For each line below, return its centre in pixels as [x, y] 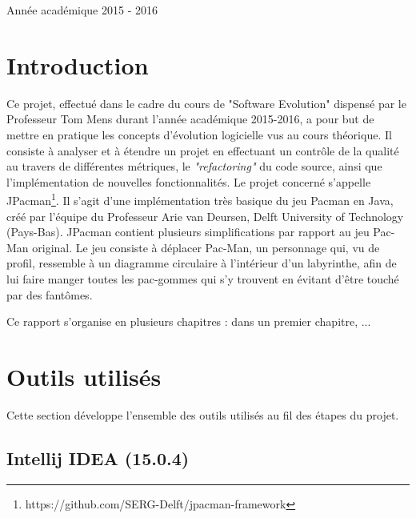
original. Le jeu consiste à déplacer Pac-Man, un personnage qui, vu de [206, 247]
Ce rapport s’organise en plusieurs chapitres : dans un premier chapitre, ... [189, 321]
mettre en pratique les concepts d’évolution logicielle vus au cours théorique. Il [199, 134]
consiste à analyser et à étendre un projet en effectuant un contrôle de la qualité [203, 150]
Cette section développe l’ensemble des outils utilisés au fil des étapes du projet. [203, 414]
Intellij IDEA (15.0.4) [98, 458]
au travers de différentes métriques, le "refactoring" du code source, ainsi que [194, 166]
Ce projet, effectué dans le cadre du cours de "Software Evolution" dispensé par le [206, 103]
